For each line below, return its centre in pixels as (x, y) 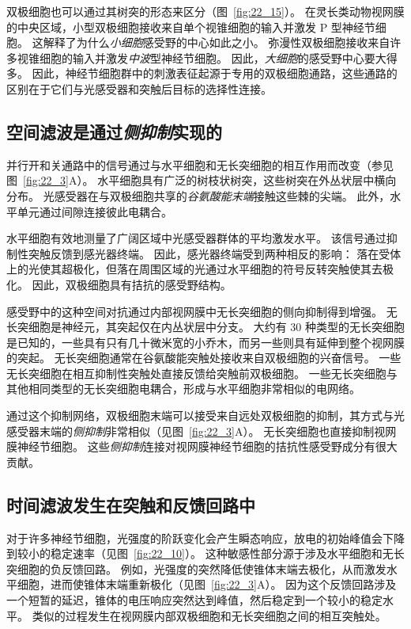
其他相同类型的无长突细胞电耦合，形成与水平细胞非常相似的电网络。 (183, 389)
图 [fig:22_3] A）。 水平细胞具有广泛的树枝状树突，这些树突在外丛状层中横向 (202, 180)
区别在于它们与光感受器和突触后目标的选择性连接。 (139, 88)
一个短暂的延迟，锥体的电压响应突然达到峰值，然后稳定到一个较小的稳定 (194, 600)
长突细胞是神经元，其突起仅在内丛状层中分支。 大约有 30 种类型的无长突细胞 (205, 327)
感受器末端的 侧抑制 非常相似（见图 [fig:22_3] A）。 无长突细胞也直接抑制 (190, 431)
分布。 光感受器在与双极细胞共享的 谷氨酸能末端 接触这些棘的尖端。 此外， (198, 195)
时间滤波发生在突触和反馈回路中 (131, 504)
